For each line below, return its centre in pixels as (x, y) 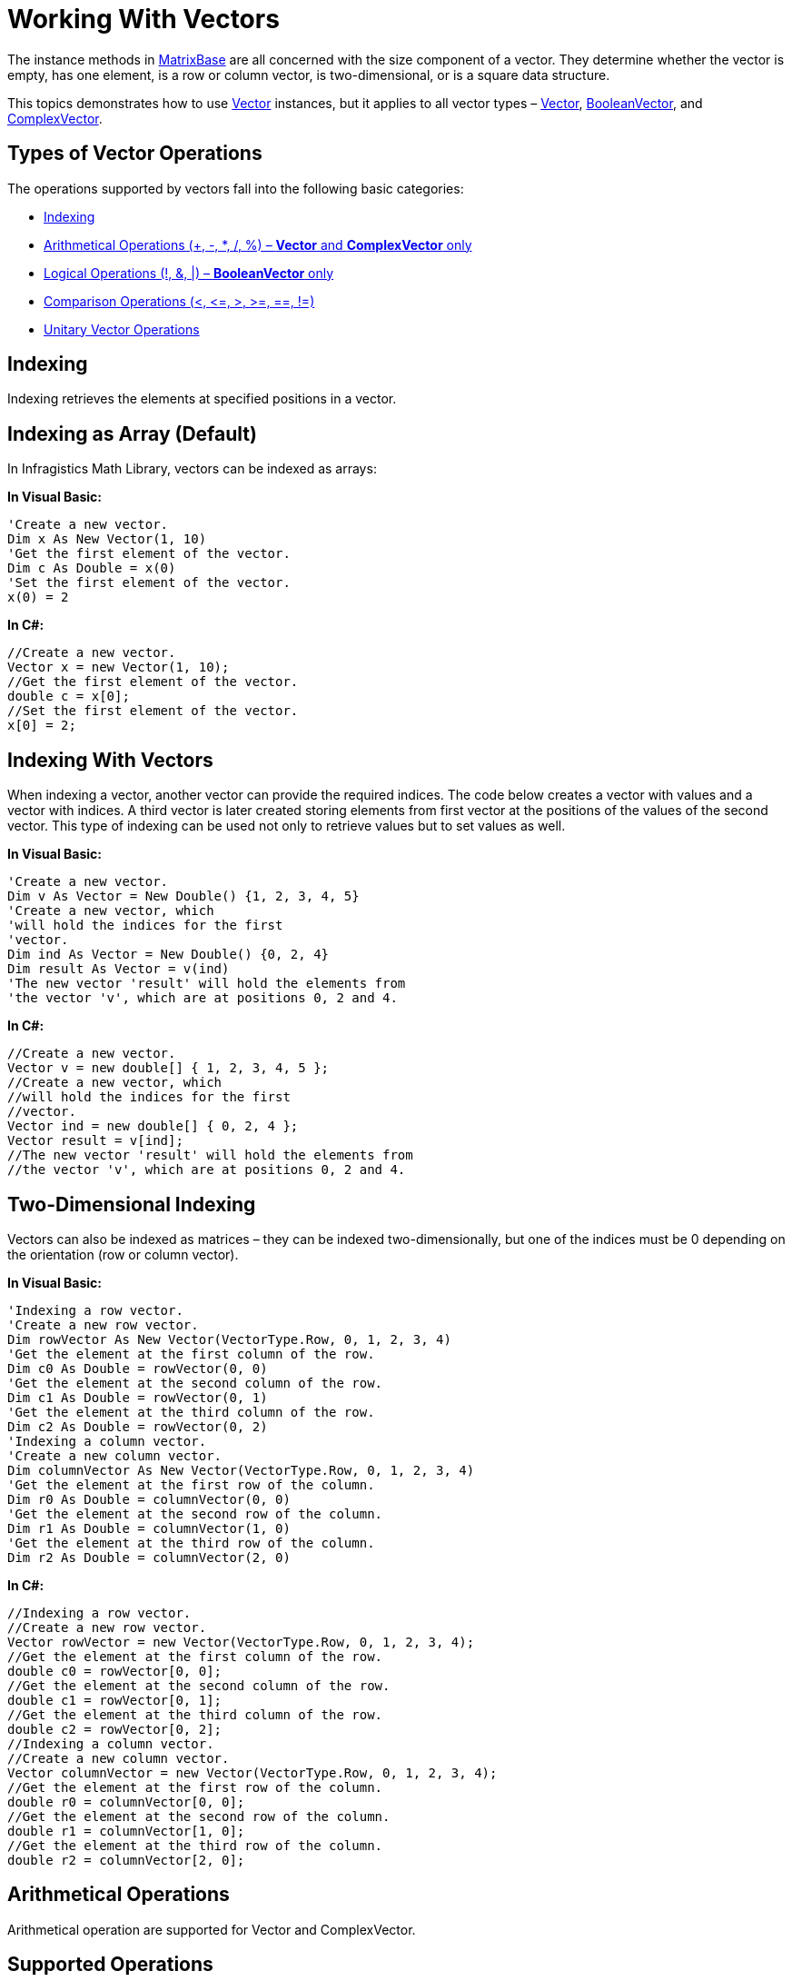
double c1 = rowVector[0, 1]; (115, 1700)
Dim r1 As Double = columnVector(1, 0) (149, 1528)
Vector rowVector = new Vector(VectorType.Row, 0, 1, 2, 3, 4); (241, 1642)
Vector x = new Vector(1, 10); (119, 667)
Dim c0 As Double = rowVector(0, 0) (138, 1368)
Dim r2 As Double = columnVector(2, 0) (149, 1557)
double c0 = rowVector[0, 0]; (115, 1671)
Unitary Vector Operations (122, 329)
